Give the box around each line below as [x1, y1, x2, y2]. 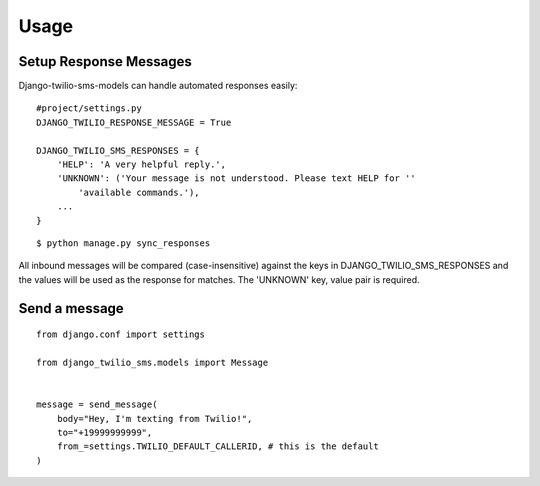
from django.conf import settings [36, 329, 205, 340]
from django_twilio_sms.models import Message [36, 356, 269, 368]
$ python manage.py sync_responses [36, 237, 211, 249]
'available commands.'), [78, 186, 200, 198]
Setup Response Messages [18, 53, 192, 70]
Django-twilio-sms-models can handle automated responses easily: [18, 80, 298, 92]
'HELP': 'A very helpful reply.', [56, 159, 227, 170]
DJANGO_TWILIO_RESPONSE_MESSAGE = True [36, 116, 232, 128]
